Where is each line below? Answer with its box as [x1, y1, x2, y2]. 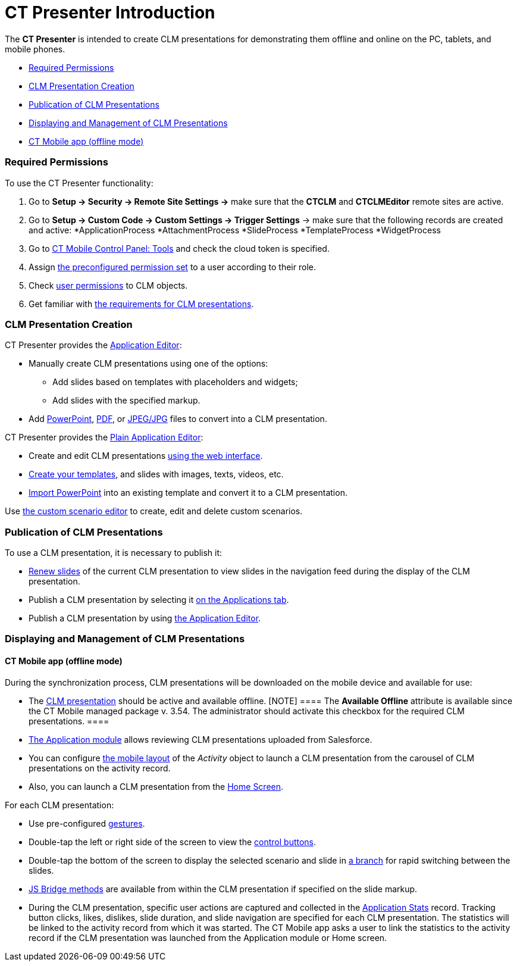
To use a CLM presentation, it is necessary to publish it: [5, 548, 223, 558]
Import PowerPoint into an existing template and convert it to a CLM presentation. [29, 487, 347, 498]
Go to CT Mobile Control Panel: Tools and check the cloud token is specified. [29, 243, 330, 254]
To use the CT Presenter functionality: [5, 177, 153, 188]
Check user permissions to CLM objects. [29, 280, 188, 290]
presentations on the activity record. [29, 762, 171, 773]
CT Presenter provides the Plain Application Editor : [5, 432, 203, 443]
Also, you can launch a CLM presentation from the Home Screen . [29, 781, 284, 792]
